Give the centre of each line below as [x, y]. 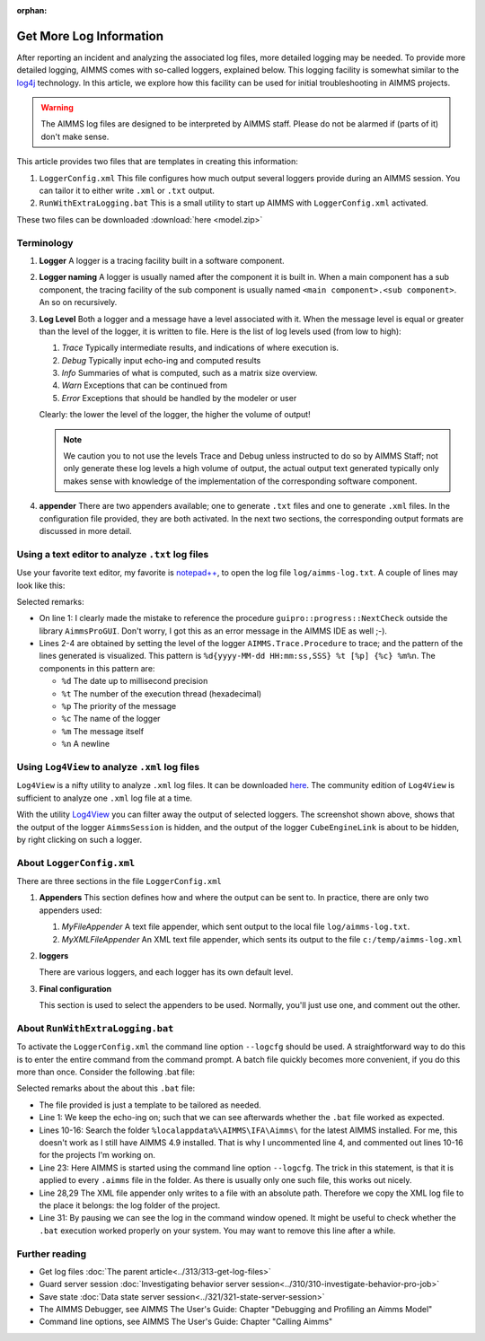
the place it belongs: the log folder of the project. [129, 1205]
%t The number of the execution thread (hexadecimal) [162, 693]
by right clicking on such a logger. [79, 839]
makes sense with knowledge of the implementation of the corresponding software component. [240, 481]
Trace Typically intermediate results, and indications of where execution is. [200, 348]
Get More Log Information [90, 36]
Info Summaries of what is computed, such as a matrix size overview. [190, 373]
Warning [57, 108]
